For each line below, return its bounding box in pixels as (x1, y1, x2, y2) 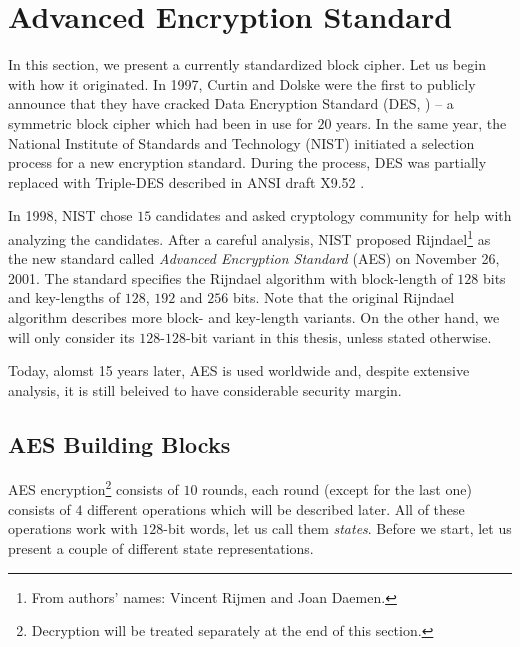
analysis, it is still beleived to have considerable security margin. (8, 379, 402, 400)
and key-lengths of (8, 287, 121, 308)
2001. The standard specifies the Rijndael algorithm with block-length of (8, 267, 453, 288)
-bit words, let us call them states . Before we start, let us (163, 518, 512, 539)
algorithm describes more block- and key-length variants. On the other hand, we (8, 306, 500, 327)
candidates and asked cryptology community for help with (155, 205, 512, 226)
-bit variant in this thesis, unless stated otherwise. (185, 326, 492, 347)
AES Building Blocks (8, 428, 231, 459)
